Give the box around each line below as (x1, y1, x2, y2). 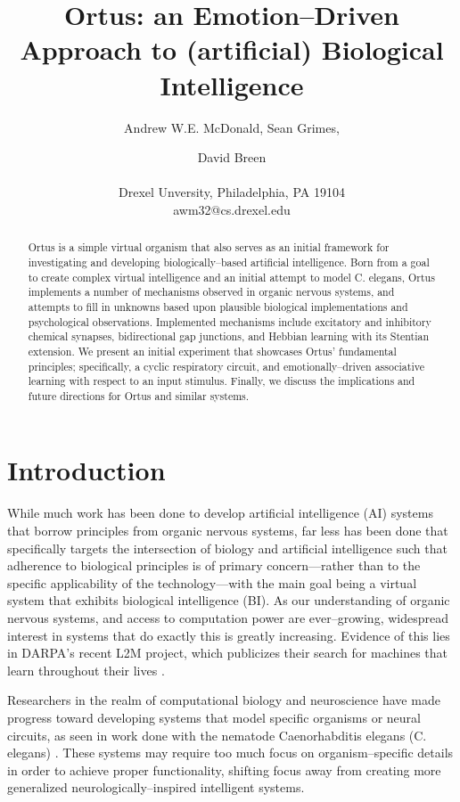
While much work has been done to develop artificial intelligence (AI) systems (7, 503, 433, 522)
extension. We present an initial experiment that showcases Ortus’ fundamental (28, 343, 397, 358)
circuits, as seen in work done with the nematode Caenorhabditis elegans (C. (7, 725, 427, 744)
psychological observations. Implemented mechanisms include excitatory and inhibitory (28, 314, 431, 329)
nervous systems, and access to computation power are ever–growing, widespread (7, 608, 448, 626)
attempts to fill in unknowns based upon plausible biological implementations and (28, 299, 408, 314)
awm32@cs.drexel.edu (173, 200, 291, 218)
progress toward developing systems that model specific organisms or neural (7, 708, 421, 726)
